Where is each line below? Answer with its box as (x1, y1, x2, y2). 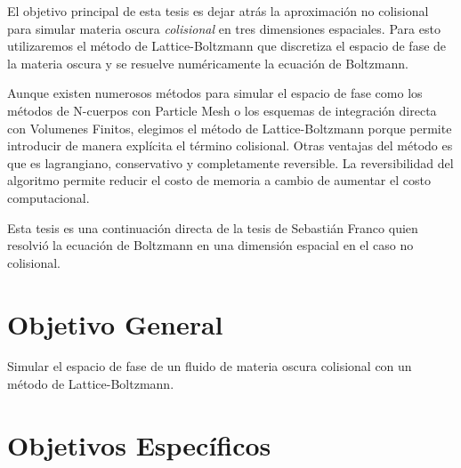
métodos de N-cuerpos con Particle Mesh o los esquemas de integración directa (7, 101, 437, 119)
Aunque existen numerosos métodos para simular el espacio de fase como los (7, 84, 423, 102)
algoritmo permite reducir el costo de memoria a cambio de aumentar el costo (7, 171, 431, 190)
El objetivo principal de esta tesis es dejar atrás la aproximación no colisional (7, 2, 429, 20)
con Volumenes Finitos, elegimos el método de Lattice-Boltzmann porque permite (7, 118, 452, 137)
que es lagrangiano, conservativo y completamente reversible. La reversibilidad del (7, 153, 454, 172)
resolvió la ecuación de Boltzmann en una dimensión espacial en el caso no (7, 236, 414, 254)
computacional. (7, 188, 90, 206)
